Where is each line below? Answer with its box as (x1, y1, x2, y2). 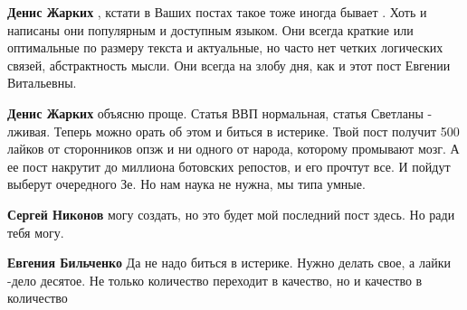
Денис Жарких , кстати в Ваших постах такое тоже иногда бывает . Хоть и (7, 3, 427, 21)
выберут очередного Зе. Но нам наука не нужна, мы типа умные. (7, 174, 366, 193)
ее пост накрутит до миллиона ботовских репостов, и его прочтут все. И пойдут (7, 156, 451, 175)
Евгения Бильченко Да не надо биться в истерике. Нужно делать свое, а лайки (7, 253, 451, 272)
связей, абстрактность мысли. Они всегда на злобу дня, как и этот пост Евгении (7, 55, 451, 74)
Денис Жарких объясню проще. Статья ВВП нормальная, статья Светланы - (7, 103, 433, 122)
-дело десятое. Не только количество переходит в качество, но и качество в (7, 270, 423, 289)
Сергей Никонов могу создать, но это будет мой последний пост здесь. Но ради (7, 204, 455, 223)
